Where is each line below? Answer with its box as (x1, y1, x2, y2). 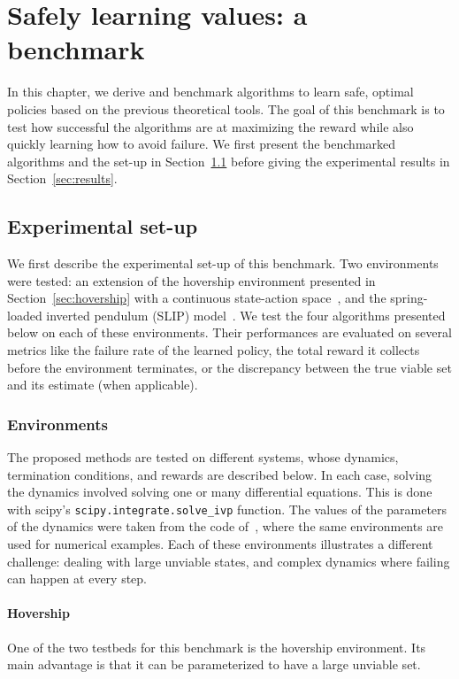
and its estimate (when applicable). (7, 375, 198, 394)
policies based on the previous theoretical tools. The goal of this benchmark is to (7, 99, 445, 118)
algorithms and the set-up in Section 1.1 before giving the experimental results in (7, 151, 450, 170)
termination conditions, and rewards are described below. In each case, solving (7, 465, 432, 483)
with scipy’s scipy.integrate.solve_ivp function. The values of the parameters (7, 499, 448, 518)
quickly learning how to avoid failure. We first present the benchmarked (7, 135, 396, 153)
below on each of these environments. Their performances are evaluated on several (7, 323, 452, 342)
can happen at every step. (7, 569, 148, 588)
